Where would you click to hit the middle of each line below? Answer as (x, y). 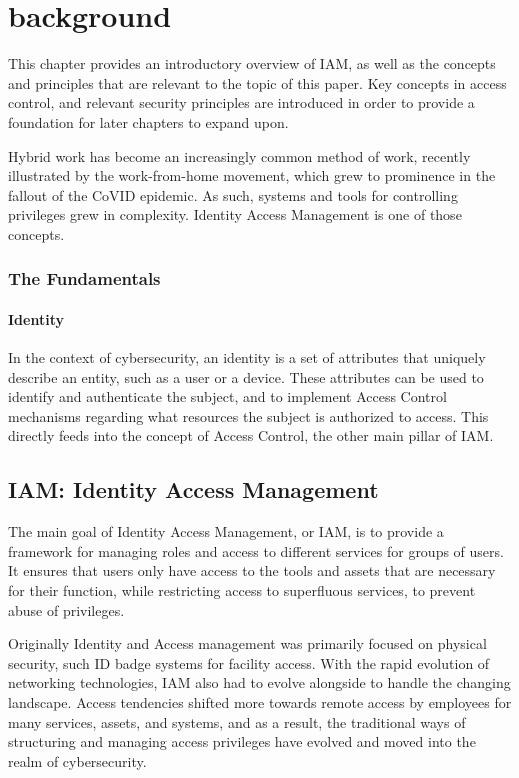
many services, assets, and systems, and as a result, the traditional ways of (237, 721)
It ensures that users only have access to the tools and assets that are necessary (252, 570)
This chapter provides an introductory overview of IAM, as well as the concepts (252, 63)
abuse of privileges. (66, 609)
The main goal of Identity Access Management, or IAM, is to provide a (226, 531)
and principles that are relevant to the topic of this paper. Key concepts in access (257, 82)
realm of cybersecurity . (77, 760)
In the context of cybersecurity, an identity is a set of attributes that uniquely (247, 357)
